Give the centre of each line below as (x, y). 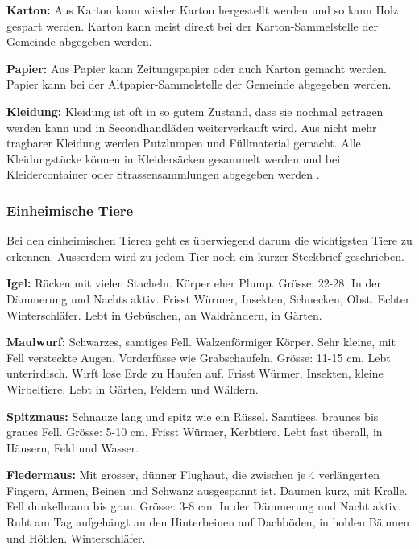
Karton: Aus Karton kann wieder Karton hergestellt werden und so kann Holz (203, 10)
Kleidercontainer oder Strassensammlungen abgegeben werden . (163, 174)
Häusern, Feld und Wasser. (73, 447)
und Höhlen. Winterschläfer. (76, 537)
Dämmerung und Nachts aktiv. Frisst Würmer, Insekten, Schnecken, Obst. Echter (208, 298)
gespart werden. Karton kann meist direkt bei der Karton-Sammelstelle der (192, 25)
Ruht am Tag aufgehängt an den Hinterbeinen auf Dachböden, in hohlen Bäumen (208, 522)
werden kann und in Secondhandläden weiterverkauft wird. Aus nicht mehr (192, 127)
